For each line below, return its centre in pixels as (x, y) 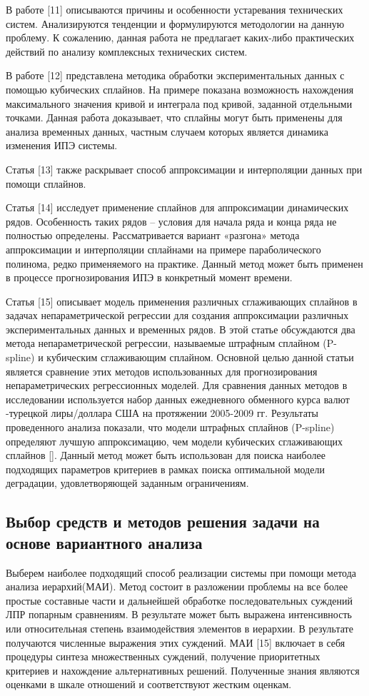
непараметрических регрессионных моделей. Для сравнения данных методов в (177, 385)
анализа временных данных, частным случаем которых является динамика (167, 131)
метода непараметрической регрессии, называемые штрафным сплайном (163, 343)
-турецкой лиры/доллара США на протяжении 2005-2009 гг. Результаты (162, 413)
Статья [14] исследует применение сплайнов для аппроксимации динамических (177, 207)
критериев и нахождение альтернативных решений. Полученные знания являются (183, 670)
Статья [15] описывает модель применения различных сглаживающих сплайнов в (182, 301)
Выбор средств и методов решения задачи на (163, 521)
